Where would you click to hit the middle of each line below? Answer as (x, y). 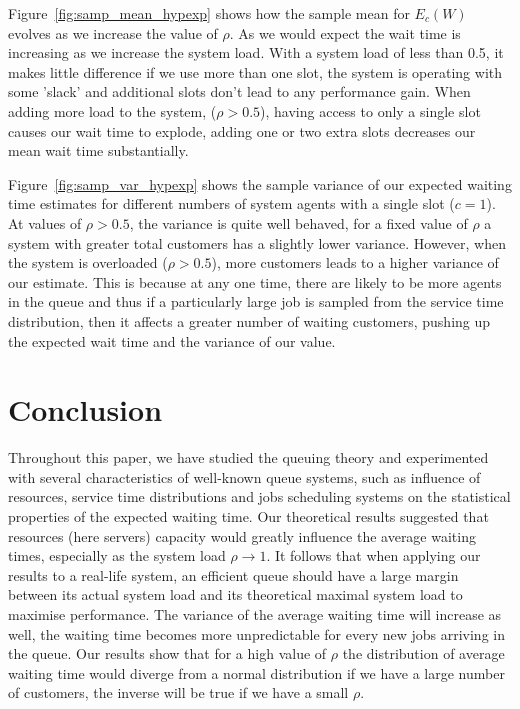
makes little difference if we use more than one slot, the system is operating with (255, 71)
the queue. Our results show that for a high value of (167, 653)
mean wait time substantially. (98, 150)
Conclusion (85, 409)
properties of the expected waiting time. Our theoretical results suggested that (248, 516)
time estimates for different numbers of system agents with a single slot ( (231, 203)
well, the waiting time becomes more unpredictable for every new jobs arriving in (256, 633)
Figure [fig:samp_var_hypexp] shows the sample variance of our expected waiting (260, 183)
